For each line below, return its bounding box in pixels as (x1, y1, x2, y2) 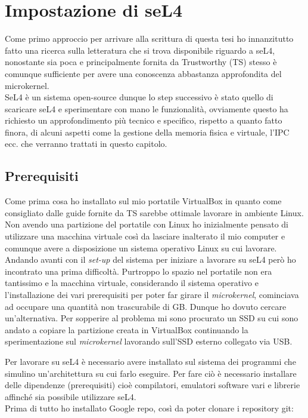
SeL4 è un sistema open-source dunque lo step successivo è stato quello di (5, 91, 273, 103)
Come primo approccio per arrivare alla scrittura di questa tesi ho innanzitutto (5, 32, 294, 45)
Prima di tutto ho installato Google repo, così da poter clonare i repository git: (5, 402, 294, 414)
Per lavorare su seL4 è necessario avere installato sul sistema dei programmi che (5, 355, 296, 367)
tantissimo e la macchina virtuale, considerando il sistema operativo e (5, 276, 259, 289)
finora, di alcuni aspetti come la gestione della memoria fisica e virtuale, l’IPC (5, 125, 290, 138)
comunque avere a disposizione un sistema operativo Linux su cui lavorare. (5, 241, 277, 254)
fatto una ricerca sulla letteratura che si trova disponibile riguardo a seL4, (5, 44, 275, 56)
